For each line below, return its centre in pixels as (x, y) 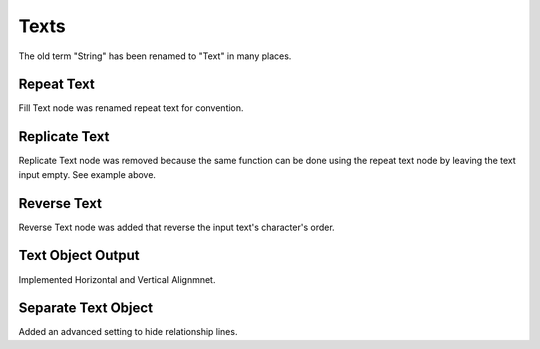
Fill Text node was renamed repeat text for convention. (131, 108)
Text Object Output (79, 255)
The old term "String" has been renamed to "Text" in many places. (155, 56)
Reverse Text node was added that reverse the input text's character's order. (176, 227)
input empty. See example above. (87, 174)
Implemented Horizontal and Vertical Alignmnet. (117, 279)
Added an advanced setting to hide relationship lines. (128, 332)
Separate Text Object (86, 308)
